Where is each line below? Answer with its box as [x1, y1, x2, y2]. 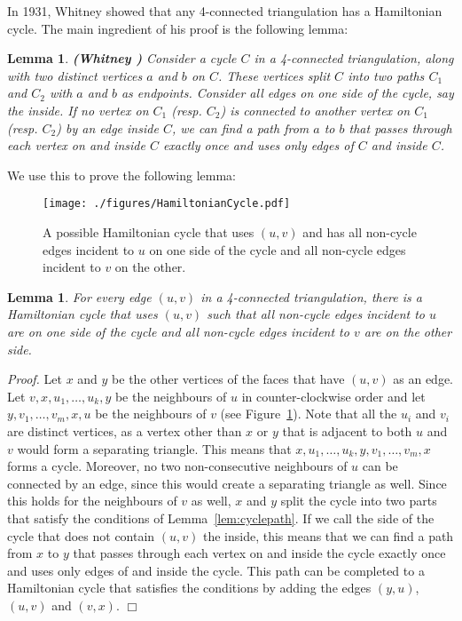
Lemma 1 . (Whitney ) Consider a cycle [7, 49, 237, 68]
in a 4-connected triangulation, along [254, 49, 454, 68]
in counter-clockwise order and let [241, 386, 426, 405]
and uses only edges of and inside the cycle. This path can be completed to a [7, 561, 425, 579]
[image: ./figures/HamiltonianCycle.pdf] [43, 197, 291, 211]
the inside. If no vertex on [7, 100, 149, 119]
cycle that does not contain [7, 526, 155, 545]
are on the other [364, 322, 452, 340]
